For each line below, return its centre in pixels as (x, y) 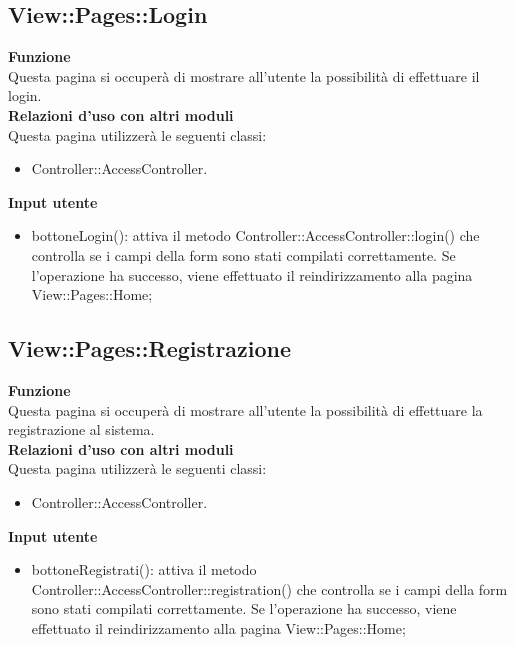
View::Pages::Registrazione (150, 348)
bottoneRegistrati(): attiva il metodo (144, 569)
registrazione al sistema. (81, 429)
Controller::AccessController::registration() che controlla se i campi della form (269, 588)
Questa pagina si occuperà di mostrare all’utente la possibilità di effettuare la (245, 409)
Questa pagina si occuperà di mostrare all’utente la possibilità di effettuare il (244, 75)
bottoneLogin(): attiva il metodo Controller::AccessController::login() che (255, 235)
